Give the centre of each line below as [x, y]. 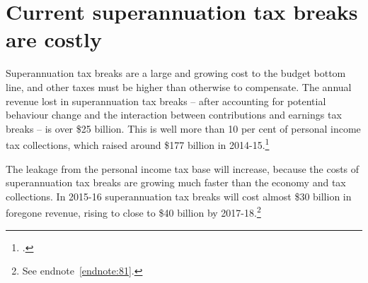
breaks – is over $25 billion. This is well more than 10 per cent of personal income [183, 128]
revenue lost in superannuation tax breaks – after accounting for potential [166, 101]
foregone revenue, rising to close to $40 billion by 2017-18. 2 [133, 211]
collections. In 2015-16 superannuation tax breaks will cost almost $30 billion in [179, 196]
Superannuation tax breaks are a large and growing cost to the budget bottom [176, 73]
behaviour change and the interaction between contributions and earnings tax [174, 115]
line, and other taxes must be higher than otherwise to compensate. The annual [179, 86]
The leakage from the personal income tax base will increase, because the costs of [183, 168]
